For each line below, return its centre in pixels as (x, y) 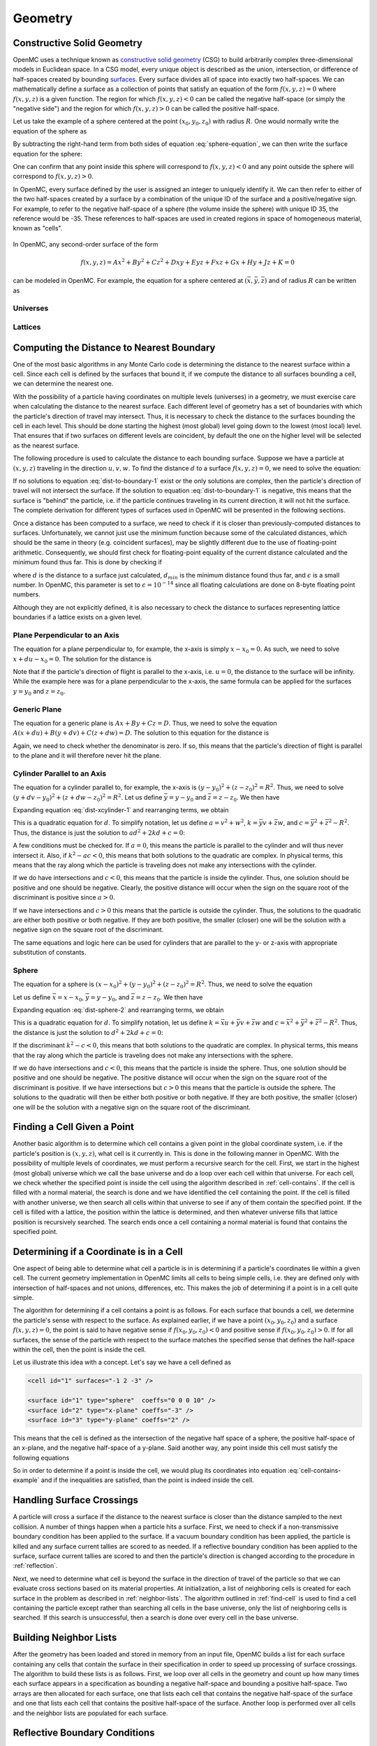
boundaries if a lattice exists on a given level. (77, 617)
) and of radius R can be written (310, 281)
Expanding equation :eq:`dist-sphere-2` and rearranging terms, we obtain (118, 1010)
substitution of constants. (50, 953)
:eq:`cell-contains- (314, 1471)
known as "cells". (38, 228)
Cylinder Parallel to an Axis (60, 773)
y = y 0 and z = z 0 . (39, 692)
